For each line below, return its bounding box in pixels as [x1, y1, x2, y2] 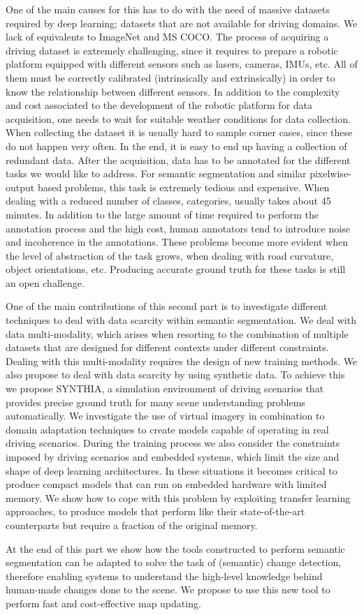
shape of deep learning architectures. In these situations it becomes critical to [6, 463, 337, 477]
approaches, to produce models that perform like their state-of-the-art [6, 504, 305, 519]
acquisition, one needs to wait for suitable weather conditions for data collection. [6, 111, 351, 126]
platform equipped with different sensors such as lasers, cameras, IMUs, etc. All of [6, 57, 358, 71]
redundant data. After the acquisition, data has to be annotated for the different [6, 152, 351, 167]
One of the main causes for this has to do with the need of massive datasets [6, 2, 330, 16]
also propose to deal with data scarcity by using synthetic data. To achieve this [6, 367, 345, 382]
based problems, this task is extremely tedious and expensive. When [37, 179, 330, 194]
